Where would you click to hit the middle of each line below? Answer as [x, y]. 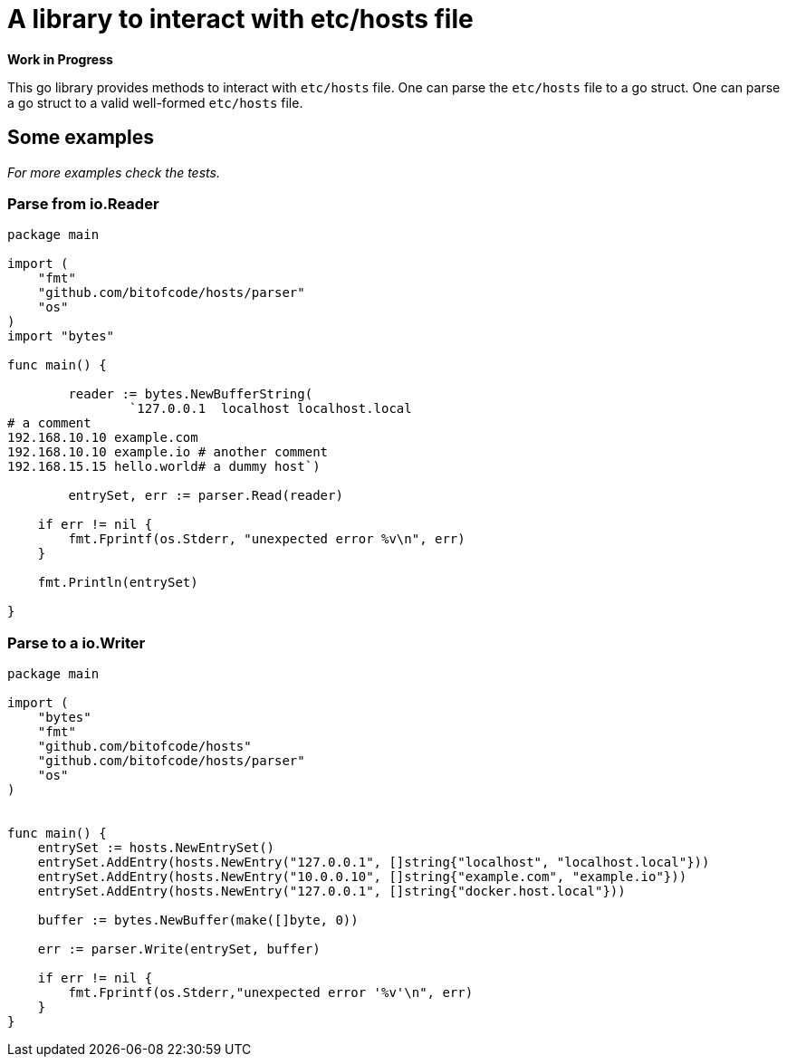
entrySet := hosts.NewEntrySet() [156, 848]
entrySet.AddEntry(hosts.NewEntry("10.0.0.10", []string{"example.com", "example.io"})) [362, 877]
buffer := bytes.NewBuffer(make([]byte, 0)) [198, 920]
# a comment [49, 423]
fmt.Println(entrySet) [118, 583]
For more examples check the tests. [114, 172]
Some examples [81, 138]
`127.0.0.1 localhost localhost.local [270, 409]
